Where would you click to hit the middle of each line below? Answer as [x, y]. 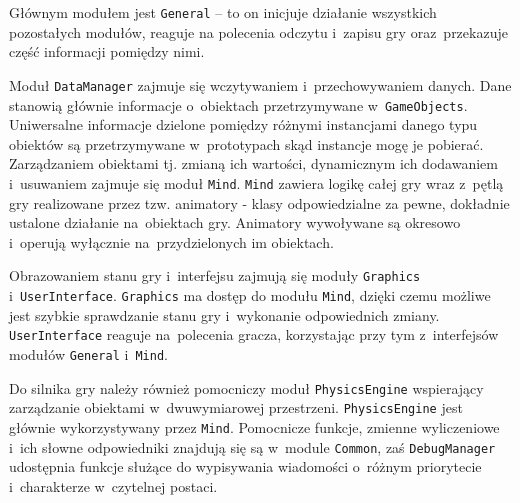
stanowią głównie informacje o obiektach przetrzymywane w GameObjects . [238, 104]
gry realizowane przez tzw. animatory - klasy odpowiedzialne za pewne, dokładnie [259, 202]
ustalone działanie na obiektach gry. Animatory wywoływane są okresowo [235, 222]
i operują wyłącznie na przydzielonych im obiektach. [171, 241]
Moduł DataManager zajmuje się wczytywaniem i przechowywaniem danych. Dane [260, 84]
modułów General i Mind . [88, 353]
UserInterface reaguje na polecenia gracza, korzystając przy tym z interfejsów [254, 334]
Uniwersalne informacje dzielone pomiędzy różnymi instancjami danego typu [243, 124]
